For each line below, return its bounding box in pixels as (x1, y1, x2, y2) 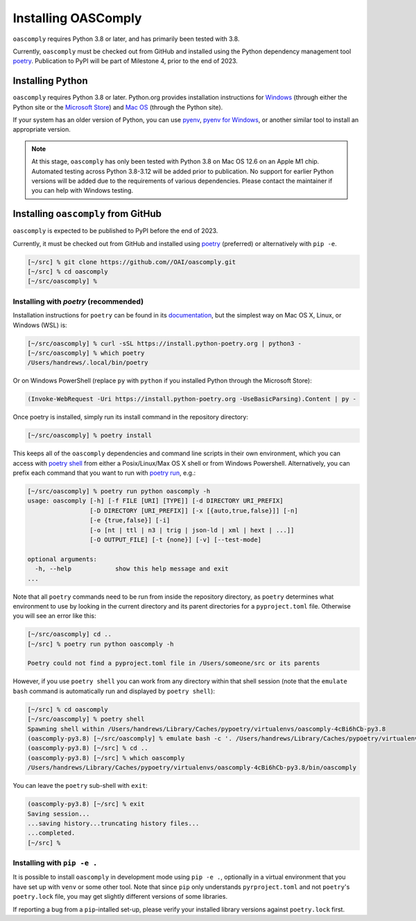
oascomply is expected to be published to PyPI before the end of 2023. (12, 227, 218, 235)
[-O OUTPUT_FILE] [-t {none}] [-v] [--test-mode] (89, 536, 262, 543)
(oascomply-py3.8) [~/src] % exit (27, 800, 145, 808)
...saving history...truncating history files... (27, 819, 200, 827)
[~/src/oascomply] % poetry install (27, 432, 153, 439)
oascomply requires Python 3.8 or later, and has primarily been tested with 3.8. (12, 35, 240, 43)
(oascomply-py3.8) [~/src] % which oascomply (27, 754, 185, 762)
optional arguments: (27, 555, 97, 563)
